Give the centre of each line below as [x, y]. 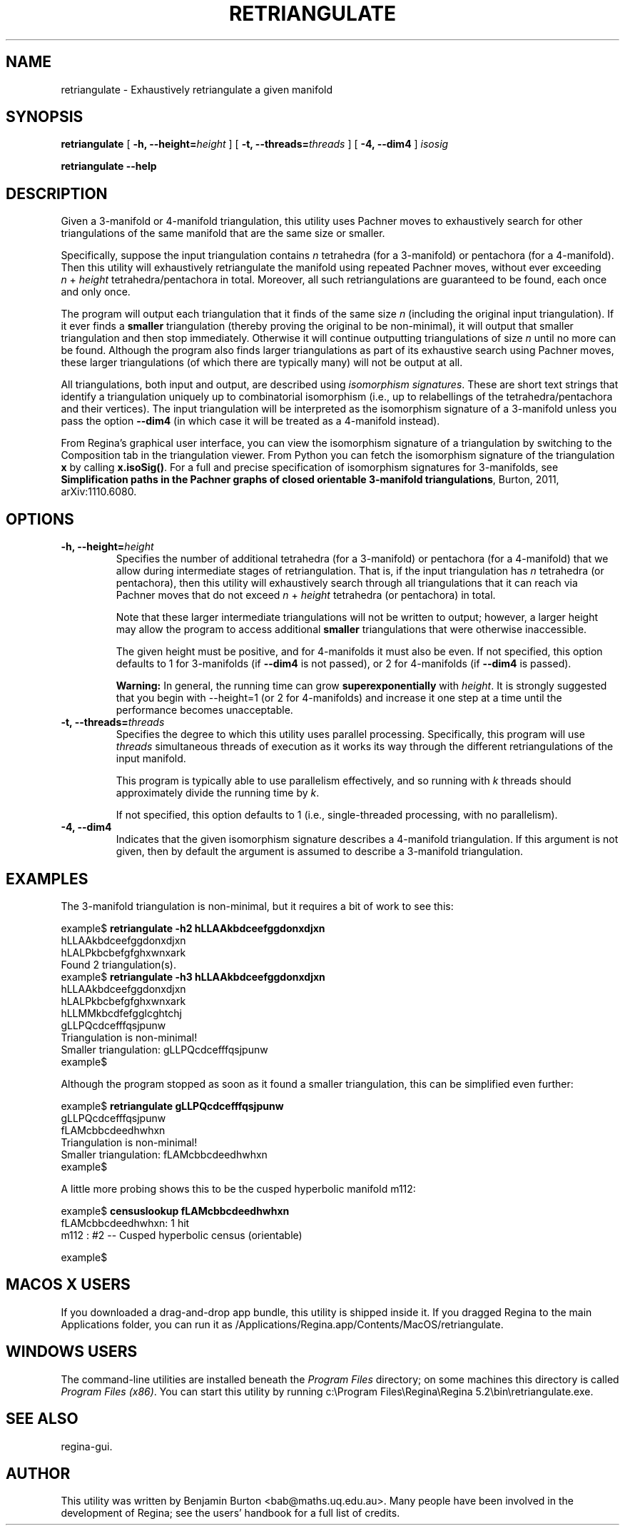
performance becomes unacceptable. [204, 710]
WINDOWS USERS [72, 1352]
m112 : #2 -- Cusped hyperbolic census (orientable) [182, 1235]
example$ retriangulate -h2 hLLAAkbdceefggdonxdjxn [193, 928]
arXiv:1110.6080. [99, 492]
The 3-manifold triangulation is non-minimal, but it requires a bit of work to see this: [257, 906]
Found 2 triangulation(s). [118, 964]
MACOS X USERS [68, 1285]
